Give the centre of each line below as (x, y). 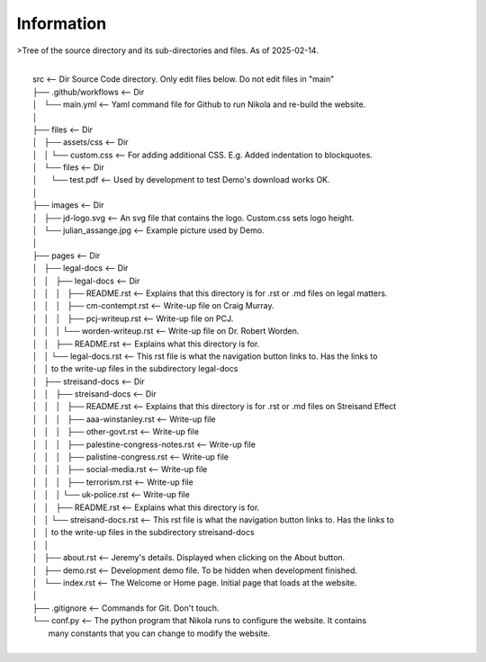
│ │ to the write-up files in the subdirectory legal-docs (135, 369)
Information (62, 23)
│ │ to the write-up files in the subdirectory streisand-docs (144, 532)
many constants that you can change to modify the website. (159, 633)
